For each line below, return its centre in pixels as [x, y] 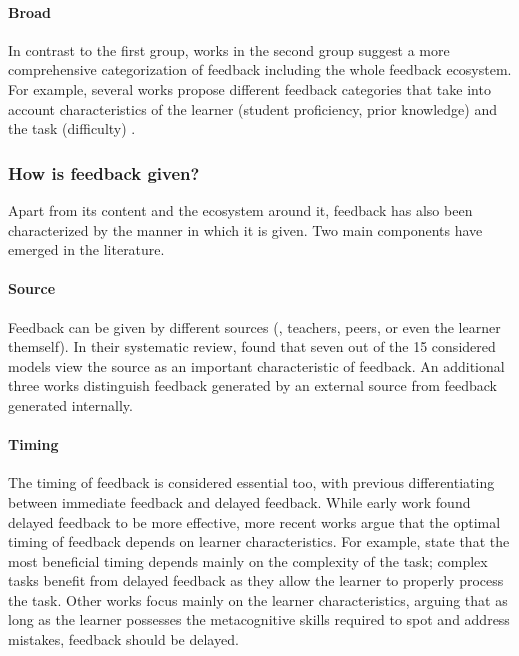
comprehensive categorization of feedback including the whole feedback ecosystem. [260, 69]
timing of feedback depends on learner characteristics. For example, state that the [259, 541]
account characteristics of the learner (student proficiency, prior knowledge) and [252, 108]
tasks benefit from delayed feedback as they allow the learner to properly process [256, 580]
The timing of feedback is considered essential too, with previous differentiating [251, 482]
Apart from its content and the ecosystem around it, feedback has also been [240, 209]
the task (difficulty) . [72, 128]
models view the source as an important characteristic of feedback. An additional [256, 365]
